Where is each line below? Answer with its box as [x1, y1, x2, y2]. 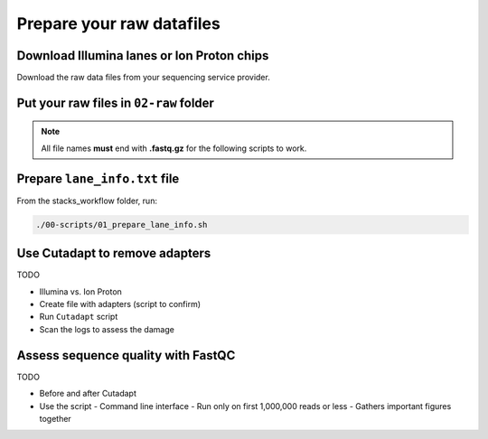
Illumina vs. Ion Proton [39, 285, 122, 297]
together [39, 413, 71, 424]
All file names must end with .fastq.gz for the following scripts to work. [41, 143, 307, 154]
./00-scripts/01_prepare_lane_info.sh [35, 219, 208, 229]
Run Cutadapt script [39, 312, 118, 322]
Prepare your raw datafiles [16, 14, 221, 33]
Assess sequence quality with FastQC [16, 348, 236, 363]
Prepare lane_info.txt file [16, 171, 180, 186]
